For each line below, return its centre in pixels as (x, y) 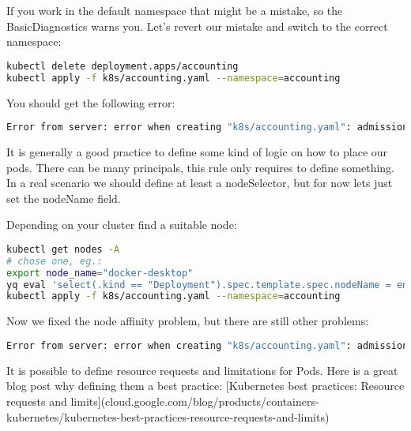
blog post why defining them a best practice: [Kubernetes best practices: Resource (205, 386)
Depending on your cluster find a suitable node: (122, 225)
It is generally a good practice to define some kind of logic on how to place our (197, 152)
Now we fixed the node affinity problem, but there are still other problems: (188, 321)
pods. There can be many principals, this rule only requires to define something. (200, 167)
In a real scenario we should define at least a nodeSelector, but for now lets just (200, 183)
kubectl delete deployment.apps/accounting (123, 66)
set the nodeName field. (64, 198)
